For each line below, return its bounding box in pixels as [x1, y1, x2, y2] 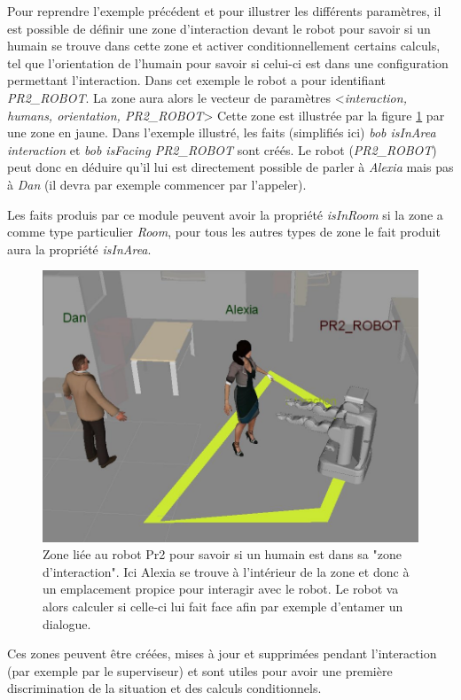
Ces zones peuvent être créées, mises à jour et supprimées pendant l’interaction [7, 644, 437, 663]
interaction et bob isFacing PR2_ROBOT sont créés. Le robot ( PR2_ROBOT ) [7, 140, 437, 159]
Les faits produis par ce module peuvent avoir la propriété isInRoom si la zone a [7, 205, 443, 223]
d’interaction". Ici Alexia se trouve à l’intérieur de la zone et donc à [43, 562, 410, 580]
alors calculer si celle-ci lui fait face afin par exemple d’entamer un [43, 597, 403, 616]
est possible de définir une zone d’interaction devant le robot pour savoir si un [7, 19, 431, 37]
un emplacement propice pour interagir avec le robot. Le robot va [43, 579, 399, 598]
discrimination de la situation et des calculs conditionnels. [7, 679, 322, 697]
